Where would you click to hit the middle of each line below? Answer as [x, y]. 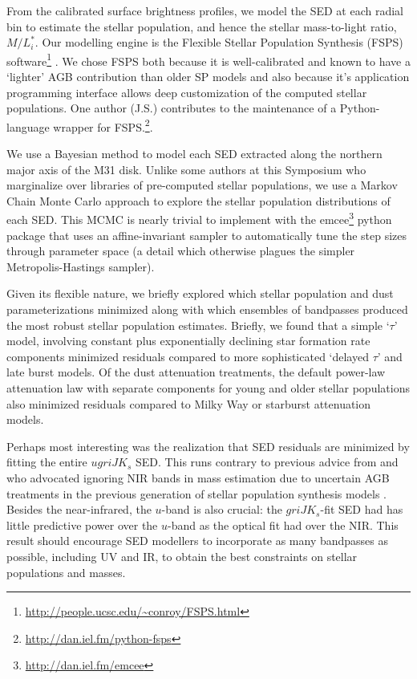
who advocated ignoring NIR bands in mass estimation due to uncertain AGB [198, 478]
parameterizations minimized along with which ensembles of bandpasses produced [207, 309]
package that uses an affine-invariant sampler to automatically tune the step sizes [207, 235]
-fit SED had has [362, 509]
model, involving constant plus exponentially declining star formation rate [188, 341]
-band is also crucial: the [222, 509]
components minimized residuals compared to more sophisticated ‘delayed [188, 356]
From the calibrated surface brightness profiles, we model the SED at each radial [205, 10]
